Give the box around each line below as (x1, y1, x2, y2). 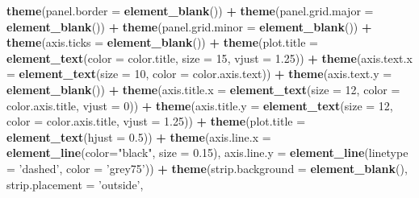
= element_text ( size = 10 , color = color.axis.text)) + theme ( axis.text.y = (6, 65, 392, 82)
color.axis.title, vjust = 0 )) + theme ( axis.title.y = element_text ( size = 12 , (6, 97, 393, 113)
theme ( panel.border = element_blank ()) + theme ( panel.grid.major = (6, 2, 374, 19)
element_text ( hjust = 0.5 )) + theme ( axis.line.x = (6, 128, 271, 145)
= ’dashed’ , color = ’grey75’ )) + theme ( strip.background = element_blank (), (6, 159, 408, 176)
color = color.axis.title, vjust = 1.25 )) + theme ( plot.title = (6, 113, 306, 130)
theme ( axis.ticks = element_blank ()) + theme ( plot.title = (6, 34, 318, 51)
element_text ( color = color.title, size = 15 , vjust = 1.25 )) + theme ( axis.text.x (6, 49, 413, 66)
